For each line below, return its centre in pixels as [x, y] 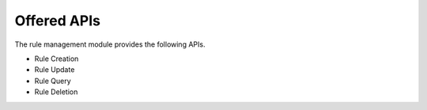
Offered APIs [58, 21]
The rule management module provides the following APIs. [110, 44]
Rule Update [55, 70]
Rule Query [53, 81]
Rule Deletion [56, 92]
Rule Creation [57, 59]
